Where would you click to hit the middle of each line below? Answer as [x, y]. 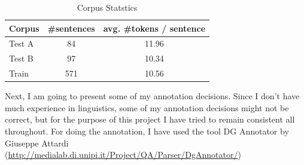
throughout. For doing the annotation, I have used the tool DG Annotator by [147, 131]
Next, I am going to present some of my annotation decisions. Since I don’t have [152, 96]
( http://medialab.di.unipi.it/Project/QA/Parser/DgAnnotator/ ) [123, 155]
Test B [21, 58]
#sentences [71, 28]
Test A [22, 43]
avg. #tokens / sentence [154, 28]
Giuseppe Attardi [37, 143]
